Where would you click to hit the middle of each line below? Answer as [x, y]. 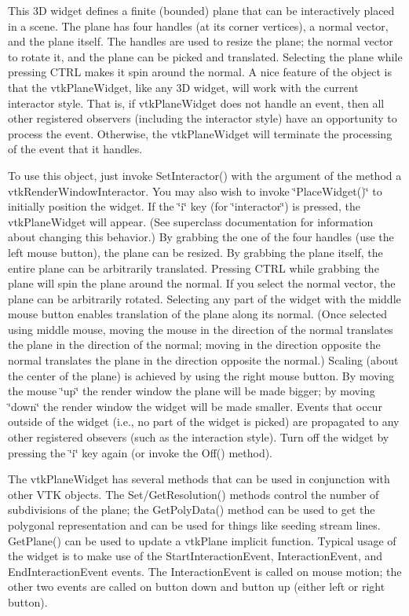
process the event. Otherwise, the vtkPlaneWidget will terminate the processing [200, 133]
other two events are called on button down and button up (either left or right [197, 587]
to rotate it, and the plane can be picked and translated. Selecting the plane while [205, 56]
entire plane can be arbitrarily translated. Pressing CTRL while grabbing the [194, 268]
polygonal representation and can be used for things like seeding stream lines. [194, 525]
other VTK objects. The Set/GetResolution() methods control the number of [194, 494]
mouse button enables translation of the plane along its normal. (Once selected [198, 314]
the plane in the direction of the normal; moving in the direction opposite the [194, 345]
